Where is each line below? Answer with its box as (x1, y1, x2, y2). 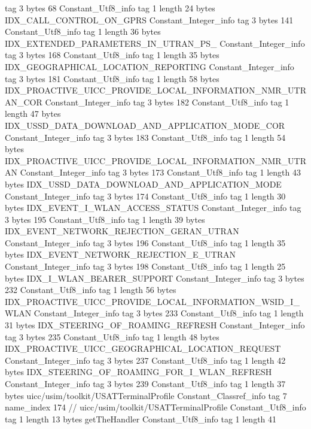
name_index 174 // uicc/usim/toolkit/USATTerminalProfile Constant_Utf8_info (5, 401, 306, 413)
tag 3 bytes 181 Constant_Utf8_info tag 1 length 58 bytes (5, 72, 219, 84)
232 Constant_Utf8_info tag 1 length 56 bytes (5, 283, 176, 296)
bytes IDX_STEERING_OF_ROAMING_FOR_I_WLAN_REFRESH (5, 365, 272, 378)
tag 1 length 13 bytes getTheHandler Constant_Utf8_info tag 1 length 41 (5, 412, 277, 425)
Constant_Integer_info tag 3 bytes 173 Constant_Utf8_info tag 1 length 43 (20, 166, 301, 179)
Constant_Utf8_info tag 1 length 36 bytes (5, 25, 161, 38)
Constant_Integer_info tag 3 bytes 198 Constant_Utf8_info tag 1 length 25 (5, 260, 286, 273)
